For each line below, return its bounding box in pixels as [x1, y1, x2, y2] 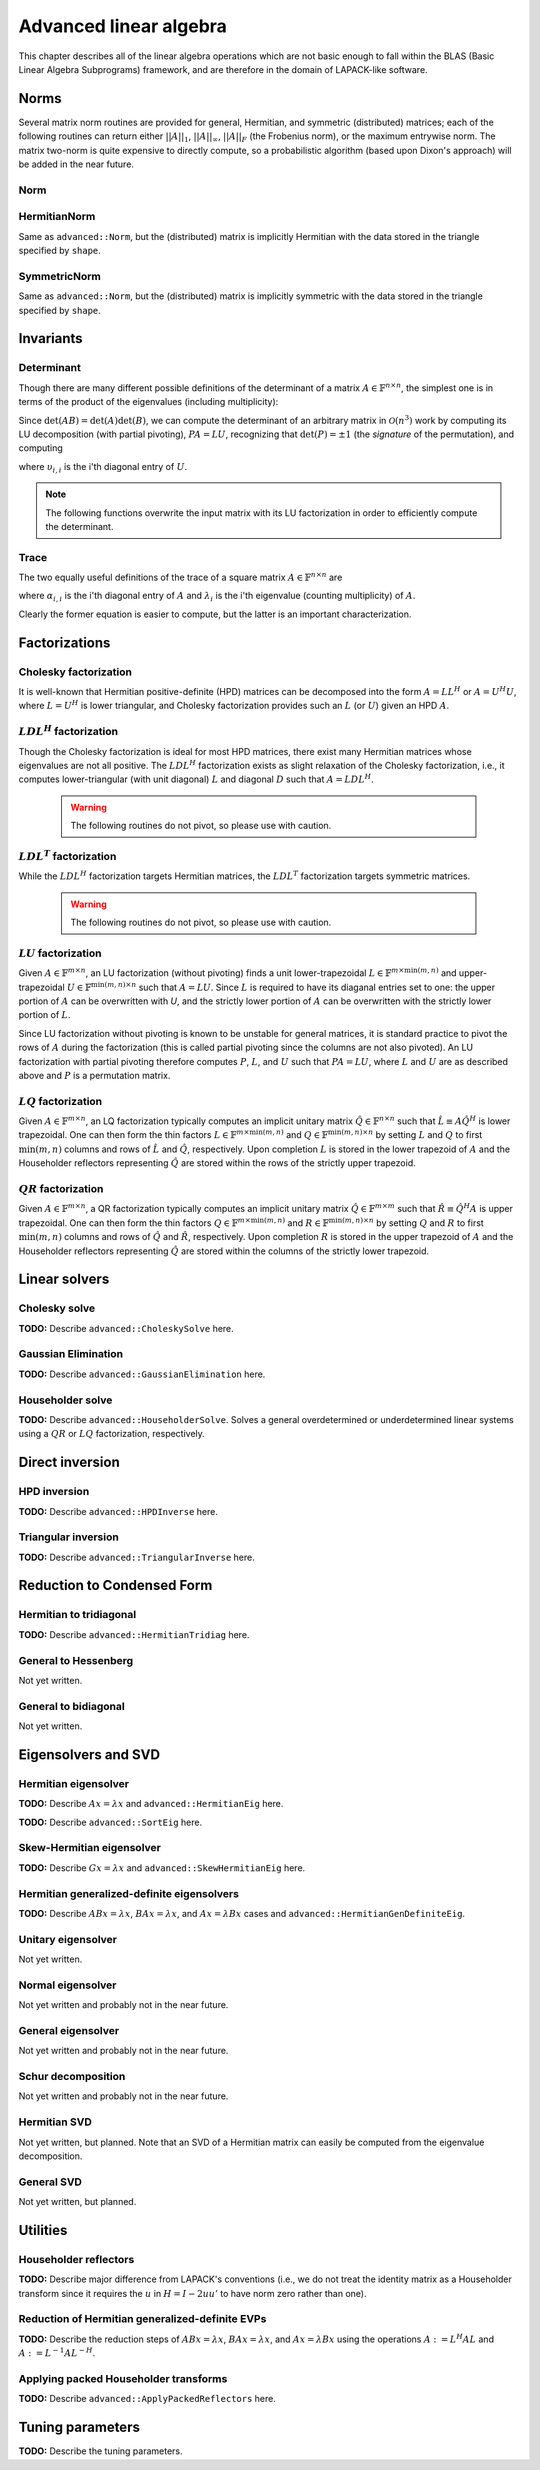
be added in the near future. [18, 158, 135, 170]
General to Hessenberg [18, 1653, 134, 1667]
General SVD [18, 2175, 82, 2189]
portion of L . [18, 1009, 71, 1021]
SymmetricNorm [18, 269, 102, 283]
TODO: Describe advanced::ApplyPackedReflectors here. [18, 2393, 277, 2405]
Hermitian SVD [18, 2115, 92, 2129]
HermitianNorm [18, 210, 96, 224]
